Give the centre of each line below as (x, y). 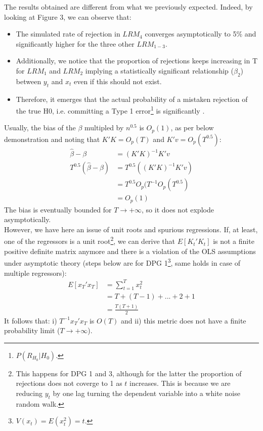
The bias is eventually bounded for (58, 209)
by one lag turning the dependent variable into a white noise (146, 393)
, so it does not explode (178, 209)
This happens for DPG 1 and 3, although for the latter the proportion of (129, 373)
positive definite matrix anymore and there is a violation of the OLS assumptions (130, 251)
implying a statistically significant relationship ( (159, 70)
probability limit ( (32, 330)
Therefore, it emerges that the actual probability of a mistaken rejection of (132, 99)
